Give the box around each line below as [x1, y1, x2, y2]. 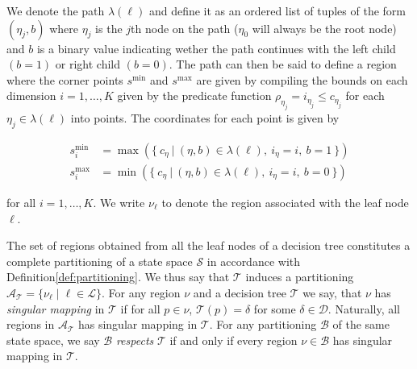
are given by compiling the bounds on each [196, 71, 408, 88]
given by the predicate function [117, 87, 272, 104]
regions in [6, 316, 55, 333]
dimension [6, 87, 56, 104]
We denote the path [6, 2, 105, 19]
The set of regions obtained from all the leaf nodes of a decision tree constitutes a [6, 237, 411, 254]
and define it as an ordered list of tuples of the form [148, 2, 406, 19]
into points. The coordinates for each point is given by [70, 110, 340, 126]
